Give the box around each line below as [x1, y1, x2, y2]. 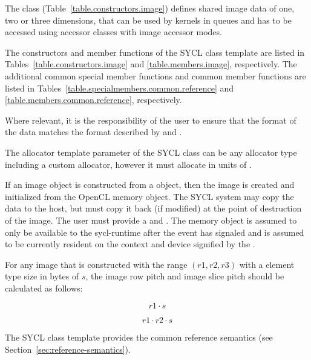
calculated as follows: [5, 281, 83, 294]
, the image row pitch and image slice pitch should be [85, 270, 284, 282]
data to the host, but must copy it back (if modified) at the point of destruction [5, 202, 302, 215]
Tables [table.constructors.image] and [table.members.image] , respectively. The [5, 58, 297, 70]
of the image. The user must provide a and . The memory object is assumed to [5, 213, 297, 226]
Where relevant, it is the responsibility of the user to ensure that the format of [5, 113, 296, 126]
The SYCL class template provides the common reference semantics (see [5, 331, 273, 344]
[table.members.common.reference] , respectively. [5, 93, 182, 106]
